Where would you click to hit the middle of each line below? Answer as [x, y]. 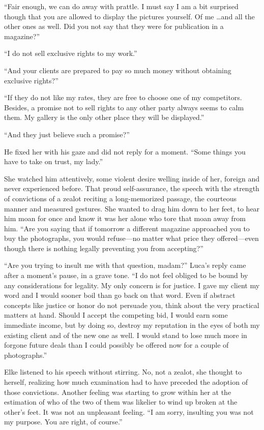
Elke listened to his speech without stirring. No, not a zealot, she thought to [123, 372]
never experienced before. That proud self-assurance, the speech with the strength [132, 188]
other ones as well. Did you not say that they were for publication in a [114, 26]
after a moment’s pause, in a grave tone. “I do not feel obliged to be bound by [126, 275]
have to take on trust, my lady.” [54, 161]
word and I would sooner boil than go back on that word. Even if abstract [120, 295]
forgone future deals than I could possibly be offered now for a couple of [116, 345]
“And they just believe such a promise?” [67, 134]
